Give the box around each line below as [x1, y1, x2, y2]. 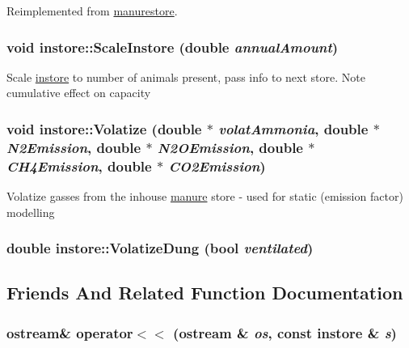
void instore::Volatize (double [6, 118, 202, 138]
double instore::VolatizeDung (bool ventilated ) [6, 238, 314, 258]
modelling [6, 203, 55, 220]
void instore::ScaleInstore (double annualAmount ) [6, 36, 339, 57]
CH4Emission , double [6, 155, 152, 176]
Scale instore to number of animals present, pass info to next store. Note [6, 68, 365, 85]
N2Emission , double [6, 137, 141, 157]
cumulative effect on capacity [6, 84, 151, 101]
